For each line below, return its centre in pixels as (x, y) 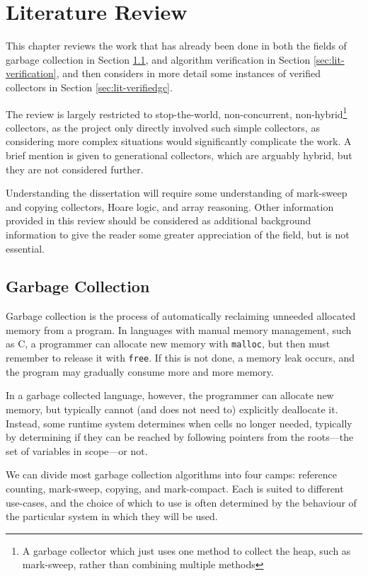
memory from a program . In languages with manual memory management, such (179, 329)
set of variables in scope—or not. (77, 450)
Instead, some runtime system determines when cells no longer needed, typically (179, 423)
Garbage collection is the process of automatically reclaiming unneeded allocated (181, 316)
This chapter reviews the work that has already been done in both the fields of (176, 46)
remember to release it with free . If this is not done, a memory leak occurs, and (180, 358)
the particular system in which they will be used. (112, 516)
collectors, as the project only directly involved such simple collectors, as (163, 127)
